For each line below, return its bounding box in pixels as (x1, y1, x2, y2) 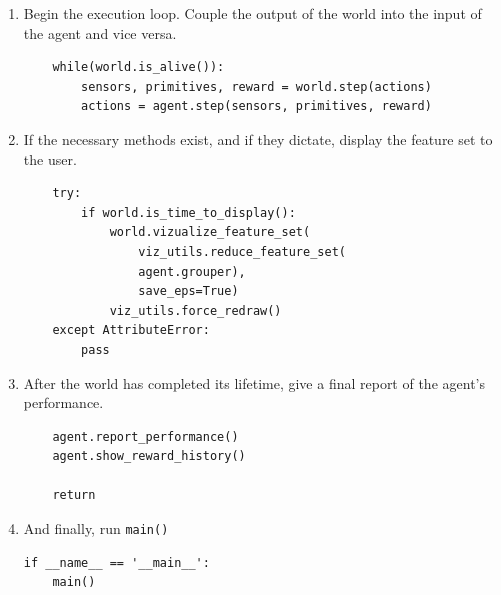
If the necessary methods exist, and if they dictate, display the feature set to (23, 128, 493, 149)
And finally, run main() (23, 518, 169, 539)
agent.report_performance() (52, 429, 239, 444)
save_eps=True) (138, 284, 239, 299)
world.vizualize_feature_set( (109, 225, 311, 240)
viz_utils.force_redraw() (109, 303, 282, 318)
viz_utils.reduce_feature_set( (138, 244, 346, 259)
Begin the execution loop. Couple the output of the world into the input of (23, 3, 482, 23)
